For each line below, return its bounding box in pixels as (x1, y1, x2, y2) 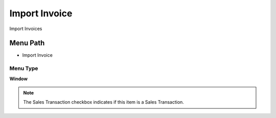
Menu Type (9, 65, 38, 72)
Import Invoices (9, 26, 42, 32)
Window (9, 76, 28, 82)
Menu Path (9, 39, 45, 48)
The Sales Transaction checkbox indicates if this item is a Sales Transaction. (23, 99, 184, 105)
